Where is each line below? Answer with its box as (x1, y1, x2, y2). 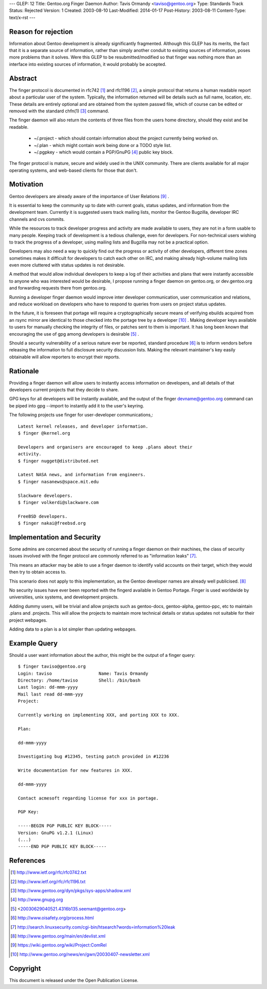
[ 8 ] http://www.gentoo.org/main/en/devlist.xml (10, 933, 106, 939)
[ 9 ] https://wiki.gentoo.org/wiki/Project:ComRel (10, 942, 107, 948)
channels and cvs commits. (9, 216, 65, 222)
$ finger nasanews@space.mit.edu (18, 479, 99, 485)
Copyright (9, 964, 42, 973)
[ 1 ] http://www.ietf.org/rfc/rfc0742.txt (10, 869, 87, 876)
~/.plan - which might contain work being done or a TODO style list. (34, 142, 172, 148)
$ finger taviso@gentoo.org (18, 664, 86, 669)
